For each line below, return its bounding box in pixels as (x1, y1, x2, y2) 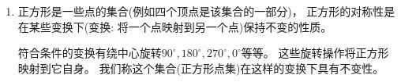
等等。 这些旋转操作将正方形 (241, 45, 389, 61)
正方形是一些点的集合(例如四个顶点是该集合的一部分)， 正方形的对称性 (17, 3, 384, 19)
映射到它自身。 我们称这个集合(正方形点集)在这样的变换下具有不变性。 (17, 59, 384, 76)
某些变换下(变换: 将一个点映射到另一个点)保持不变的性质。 (28, 18, 332, 34)
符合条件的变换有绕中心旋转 (17, 45, 162, 61)
